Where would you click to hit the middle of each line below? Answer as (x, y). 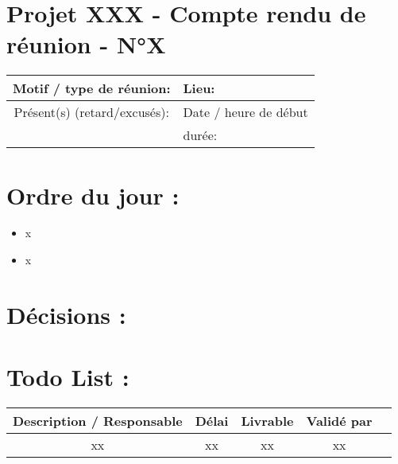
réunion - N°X (86, 44)
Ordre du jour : (93, 195)
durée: (200, 135)
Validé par (339, 421)
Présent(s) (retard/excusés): (91, 112)
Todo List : (68, 377)
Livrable (267, 421)
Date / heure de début (245, 112)
